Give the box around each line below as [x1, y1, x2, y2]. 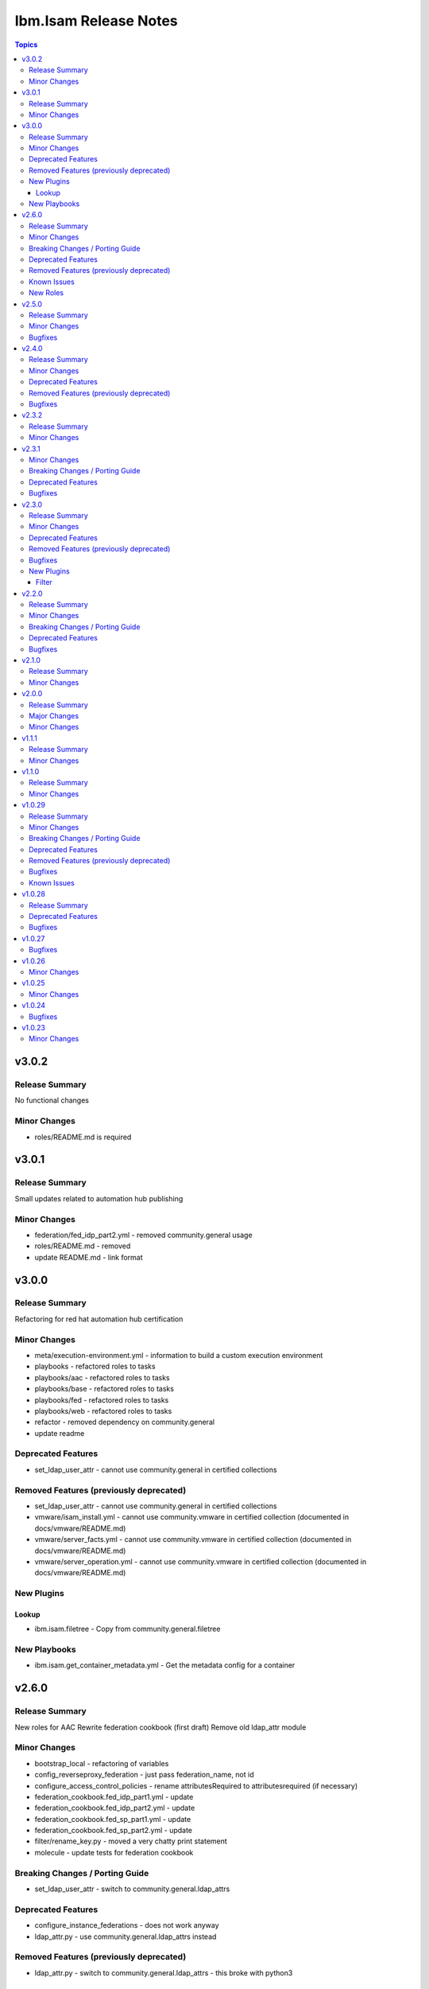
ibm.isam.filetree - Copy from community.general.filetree [34, 1624, 221, 1634]
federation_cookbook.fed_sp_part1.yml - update [34, 1814, 191, 1824]
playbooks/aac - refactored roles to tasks [34, 1372, 170, 1382]
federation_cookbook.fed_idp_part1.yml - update [34, 1792, 194, 1801]
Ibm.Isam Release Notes [14, 12, 178, 29]
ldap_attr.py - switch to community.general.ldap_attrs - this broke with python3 [34, 1968, 293, 1977]
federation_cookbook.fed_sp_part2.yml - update [34, 1826, 193, 1835]
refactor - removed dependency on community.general [34, 1417, 214, 1427]
